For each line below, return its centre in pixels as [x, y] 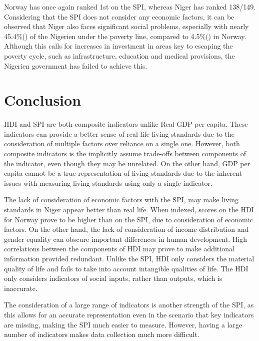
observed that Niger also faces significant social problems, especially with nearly [126, 26]
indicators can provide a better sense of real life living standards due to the [119, 133]
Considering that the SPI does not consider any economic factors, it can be [119, 16]
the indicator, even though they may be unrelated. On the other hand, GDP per [127, 163]
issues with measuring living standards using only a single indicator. [108, 183]
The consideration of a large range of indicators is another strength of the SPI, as [129, 305]
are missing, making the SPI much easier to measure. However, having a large [123, 324]
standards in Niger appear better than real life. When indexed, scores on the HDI [129, 210]
